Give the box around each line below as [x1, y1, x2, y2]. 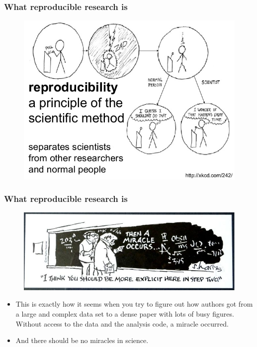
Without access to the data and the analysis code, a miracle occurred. [15, 318, 229, 329]
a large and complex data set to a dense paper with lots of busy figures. [15, 309, 234, 319]
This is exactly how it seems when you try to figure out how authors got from [15, 299, 253, 309]
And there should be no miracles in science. [15, 335, 149, 346]
